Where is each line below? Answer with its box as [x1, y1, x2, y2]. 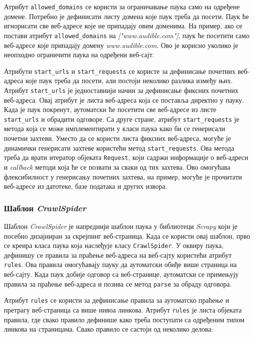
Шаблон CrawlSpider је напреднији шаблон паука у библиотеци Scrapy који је [4, 221, 237, 231]
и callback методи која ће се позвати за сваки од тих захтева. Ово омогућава [4, 161, 231, 172]
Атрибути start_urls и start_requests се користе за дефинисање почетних [4, 66, 235, 76]
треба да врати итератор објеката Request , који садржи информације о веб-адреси [4, 152, 249, 162]
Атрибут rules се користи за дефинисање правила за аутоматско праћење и [4, 295, 229, 305]
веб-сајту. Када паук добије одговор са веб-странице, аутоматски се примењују [4, 269, 239, 279]
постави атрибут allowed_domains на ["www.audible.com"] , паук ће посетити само [4, 30, 250, 40]
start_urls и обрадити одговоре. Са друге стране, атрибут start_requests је [4, 113, 239, 124]
